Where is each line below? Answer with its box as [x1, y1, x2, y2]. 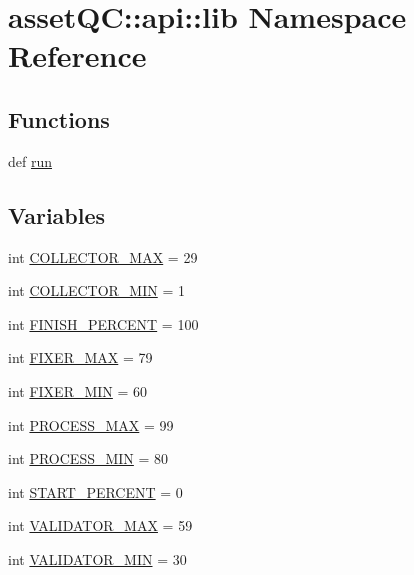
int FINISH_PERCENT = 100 [8, 313, 199, 334]
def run [8, 150, 53, 171]
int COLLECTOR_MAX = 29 [8, 246, 198, 267]
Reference [8, 35, 147, 76]
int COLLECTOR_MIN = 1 [8, 280, 185, 301]
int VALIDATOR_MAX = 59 [8, 515, 193, 536]
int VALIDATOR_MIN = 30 [8, 548, 187, 569]
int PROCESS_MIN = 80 [8, 448, 169, 469]
